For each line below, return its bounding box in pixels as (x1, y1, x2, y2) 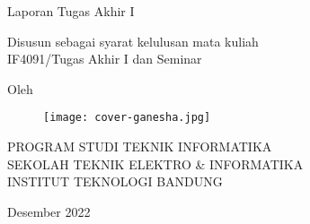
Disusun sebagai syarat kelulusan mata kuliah (7, 31, 259, 50)
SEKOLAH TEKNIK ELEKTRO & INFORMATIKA (7, 154, 304, 173)
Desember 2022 (7, 202, 91, 220)
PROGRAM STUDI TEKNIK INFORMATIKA (7, 137, 272, 156)
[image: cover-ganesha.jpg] (43, 111, 211, 125)
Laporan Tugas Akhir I (7, 2, 135, 20)
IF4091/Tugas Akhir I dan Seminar (7, 49, 202, 68)
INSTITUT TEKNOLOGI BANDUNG (7, 172, 223, 191)
